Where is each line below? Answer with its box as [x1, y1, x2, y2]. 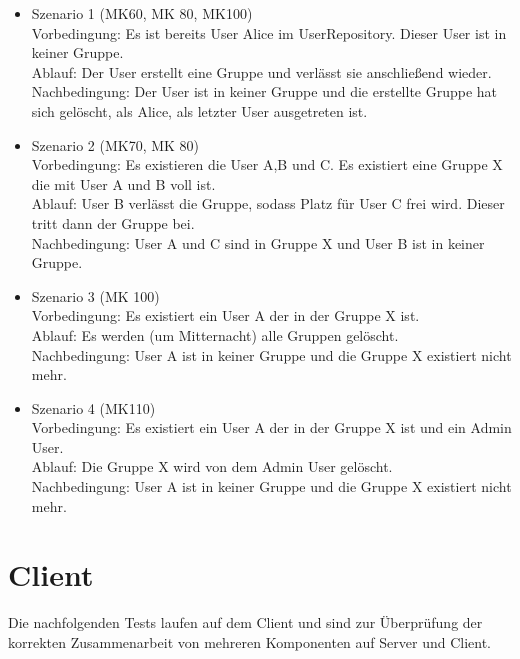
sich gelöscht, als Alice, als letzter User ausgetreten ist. [31, 100, 368, 121]
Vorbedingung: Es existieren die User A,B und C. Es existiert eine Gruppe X [31, 154, 503, 175]
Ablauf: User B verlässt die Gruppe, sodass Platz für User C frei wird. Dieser [31, 193, 505, 214]
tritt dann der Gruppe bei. [31, 212, 195, 233]
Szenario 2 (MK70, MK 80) [31, 134, 200, 155]
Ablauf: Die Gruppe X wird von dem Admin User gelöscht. [31, 456, 393, 477]
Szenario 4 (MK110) [31, 397, 156, 418]
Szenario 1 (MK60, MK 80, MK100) [31, 3, 253, 23]
